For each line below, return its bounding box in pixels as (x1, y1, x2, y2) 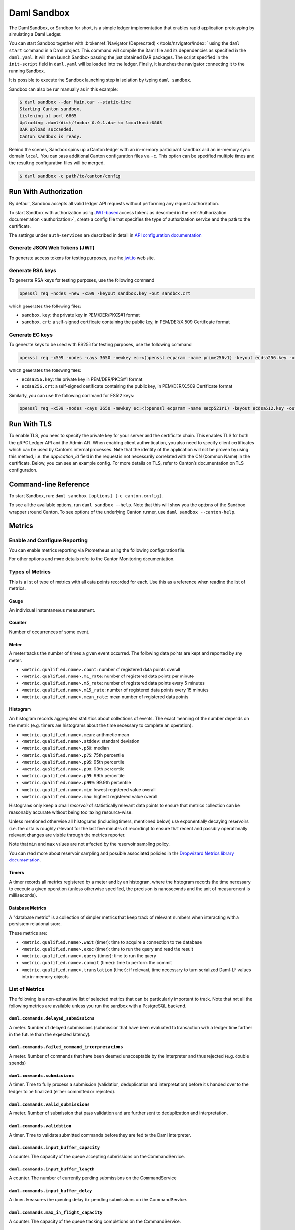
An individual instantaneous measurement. (9, 607, 96, 613)
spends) (9, 1060, 26, 1066)
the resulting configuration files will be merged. (9, 160, 105, 166)
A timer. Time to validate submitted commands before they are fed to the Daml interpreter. (9, 1132, 191, 1138)
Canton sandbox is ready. (19, 133, 82, 139)
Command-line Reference (9, 480, 90, 488)
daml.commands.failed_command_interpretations (9, 1045, 123, 1050)
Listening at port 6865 (19, 113, 77, 119)
